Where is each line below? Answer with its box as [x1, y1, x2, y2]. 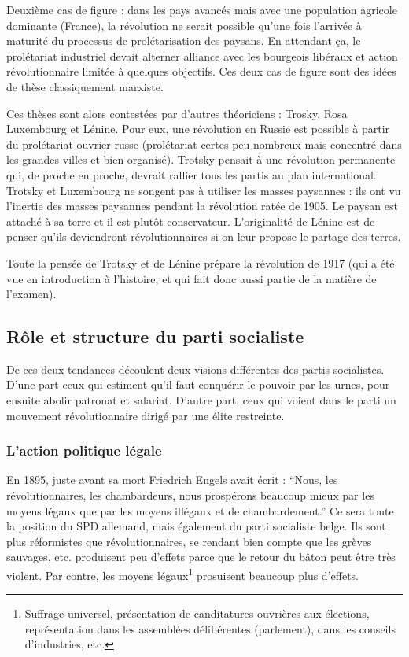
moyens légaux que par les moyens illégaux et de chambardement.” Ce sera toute [6, 502, 394, 519]
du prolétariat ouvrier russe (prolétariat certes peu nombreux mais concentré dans [6, 135, 402, 152]
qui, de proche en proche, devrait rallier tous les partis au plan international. [6, 166, 377, 183]
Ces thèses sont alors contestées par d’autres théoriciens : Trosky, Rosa [6, 105, 348, 121]
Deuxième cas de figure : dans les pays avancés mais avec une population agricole [6, 2, 397, 17]
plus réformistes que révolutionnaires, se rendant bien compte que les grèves [6, 533, 372, 549]
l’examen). [6, 286, 57, 302]
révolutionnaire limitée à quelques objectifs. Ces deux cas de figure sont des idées [6, 63, 396, 79]
